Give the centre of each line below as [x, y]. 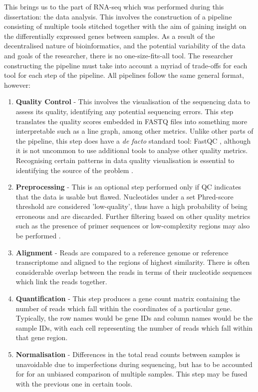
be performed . [38, 236]
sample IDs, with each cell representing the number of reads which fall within [134, 327]
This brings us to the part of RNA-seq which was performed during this [114, 6]
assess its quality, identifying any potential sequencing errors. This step [125, 111]
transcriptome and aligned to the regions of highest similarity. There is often [133, 262]
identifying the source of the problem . [74, 170]
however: [17, 85]
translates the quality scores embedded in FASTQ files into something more [131, 121]
